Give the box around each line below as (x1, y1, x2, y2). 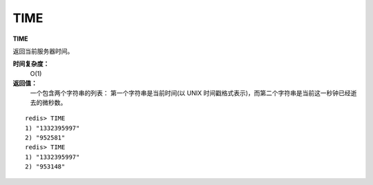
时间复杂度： (12, 59, 50, 68)
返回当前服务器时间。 (12, 47, 74, 55)
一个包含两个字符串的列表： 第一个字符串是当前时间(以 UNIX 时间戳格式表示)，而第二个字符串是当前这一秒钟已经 (30, 88, 352, 97)
